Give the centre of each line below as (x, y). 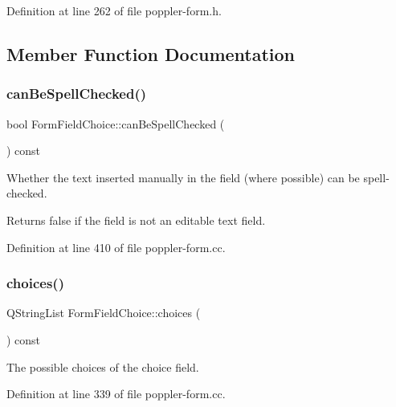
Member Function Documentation (151, 53)
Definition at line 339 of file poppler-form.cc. (116, 394)
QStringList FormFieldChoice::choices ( (104, 313)
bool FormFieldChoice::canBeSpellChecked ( (116, 123)
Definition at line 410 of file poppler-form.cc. (116, 247)
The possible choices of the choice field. (103, 366)
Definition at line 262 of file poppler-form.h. (114, 10)
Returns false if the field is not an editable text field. (136, 220)
